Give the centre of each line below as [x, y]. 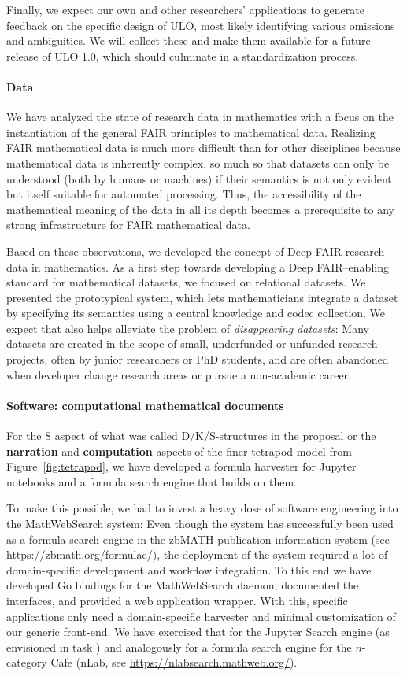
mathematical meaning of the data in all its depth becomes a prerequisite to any [201, 209]
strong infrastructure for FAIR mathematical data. [128, 225]
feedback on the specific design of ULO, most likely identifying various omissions [201, 25]
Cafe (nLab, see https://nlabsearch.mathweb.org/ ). [174, 662]
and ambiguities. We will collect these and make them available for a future [189, 41]
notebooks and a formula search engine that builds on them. [152, 481]
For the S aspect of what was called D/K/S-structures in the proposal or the [191, 436]
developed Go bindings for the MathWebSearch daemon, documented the [183, 585]
